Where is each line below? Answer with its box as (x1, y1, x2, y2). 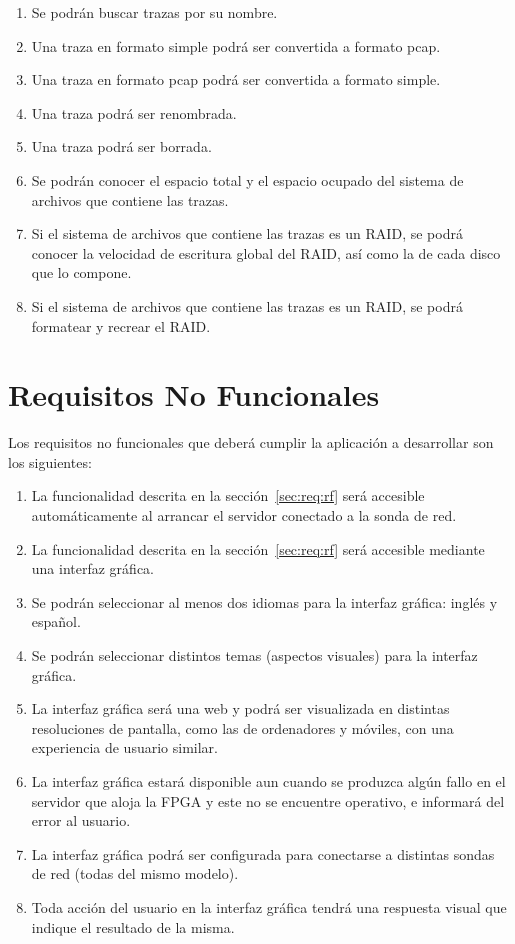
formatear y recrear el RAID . (31, 315, 211, 336)
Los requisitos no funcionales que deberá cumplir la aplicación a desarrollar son (8, 432, 494, 453)
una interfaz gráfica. (31, 558, 155, 579)
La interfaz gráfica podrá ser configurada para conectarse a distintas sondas (31, 843, 495, 864)
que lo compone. (31, 262, 132, 283)
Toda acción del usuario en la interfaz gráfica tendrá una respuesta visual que (31, 896, 507, 917)
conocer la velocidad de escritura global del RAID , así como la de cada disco (31, 242, 501, 263)
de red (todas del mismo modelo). (31, 863, 239, 884)
